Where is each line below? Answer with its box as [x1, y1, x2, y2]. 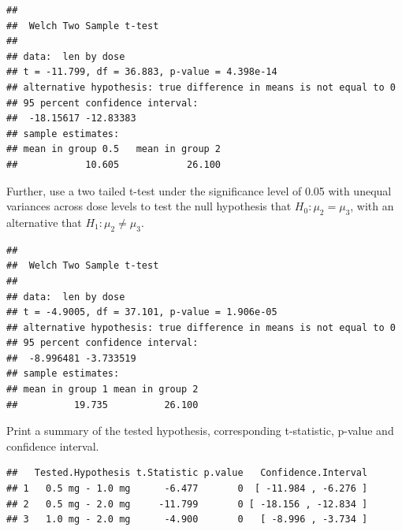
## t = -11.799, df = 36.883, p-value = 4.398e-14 [6, 66, 277, 78]
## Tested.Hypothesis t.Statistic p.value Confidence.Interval [6, 467, 368, 479]
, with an [350, 198, 394, 214]
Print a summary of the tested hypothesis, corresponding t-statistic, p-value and [6, 422, 394, 439]
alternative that [6, 214, 82, 230]
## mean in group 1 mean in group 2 [6, 384, 199, 395]
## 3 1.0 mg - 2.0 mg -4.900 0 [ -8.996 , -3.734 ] [6, 514, 368, 525]
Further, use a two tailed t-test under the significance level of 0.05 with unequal [6, 182, 392, 199]
